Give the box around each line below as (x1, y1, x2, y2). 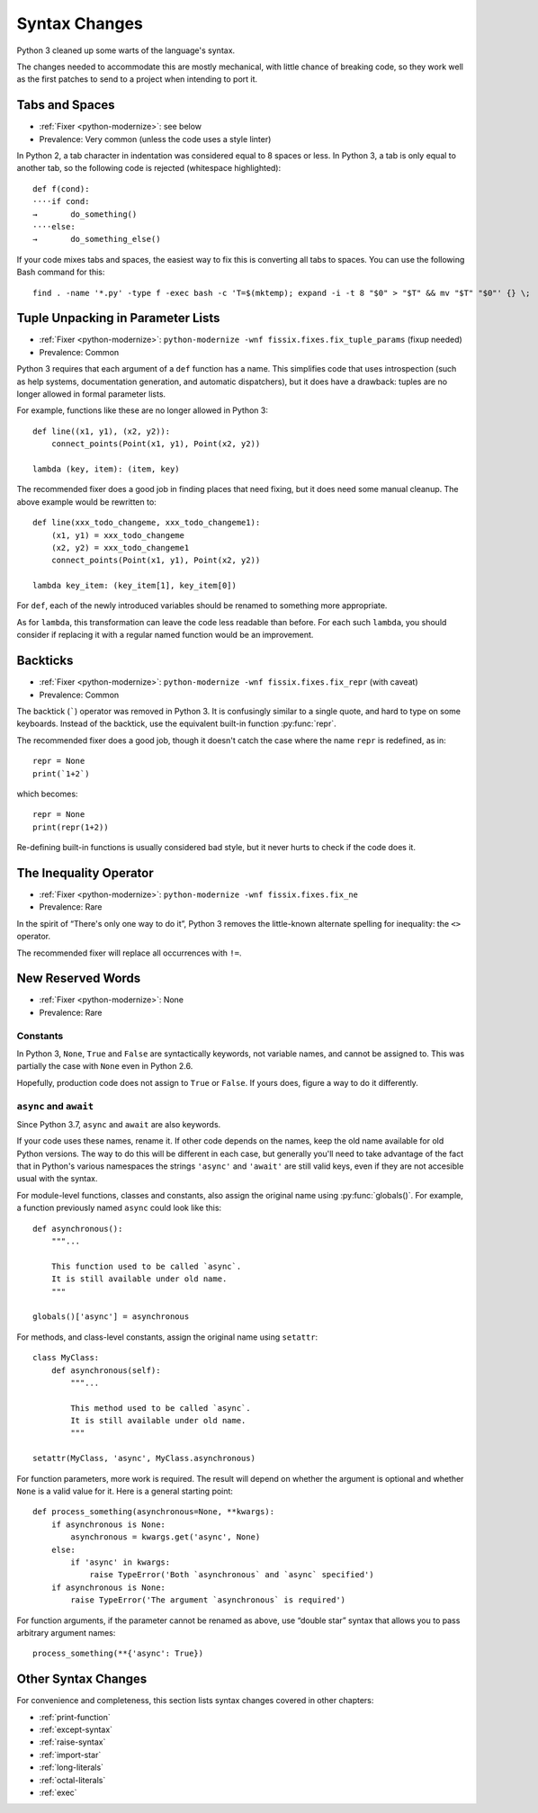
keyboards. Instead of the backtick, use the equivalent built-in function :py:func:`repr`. (16, 718, 336, 729)
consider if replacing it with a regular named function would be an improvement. (16, 630, 314, 641)
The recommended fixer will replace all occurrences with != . (16, 947, 242, 958)
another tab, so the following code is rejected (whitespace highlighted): (16, 163, 282, 174)
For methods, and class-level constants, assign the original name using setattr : (16, 1332, 318, 1342)
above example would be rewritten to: (16, 496, 157, 507)
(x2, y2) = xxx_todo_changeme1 (50, 543, 190, 552)
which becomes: (16, 788, 78, 799)
